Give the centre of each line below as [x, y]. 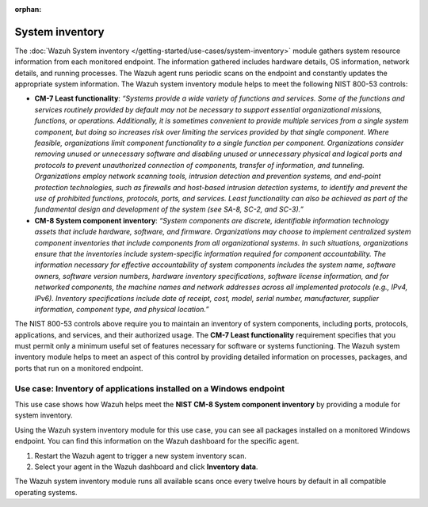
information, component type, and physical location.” [122, 309]
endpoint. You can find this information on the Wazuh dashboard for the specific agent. [157, 441]
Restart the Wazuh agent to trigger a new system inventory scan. [141, 456]
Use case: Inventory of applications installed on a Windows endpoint [150, 388]
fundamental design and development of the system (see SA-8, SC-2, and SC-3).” [169, 209]
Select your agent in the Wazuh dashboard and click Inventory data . [146, 467]
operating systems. [46, 492]
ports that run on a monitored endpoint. [79, 368]
